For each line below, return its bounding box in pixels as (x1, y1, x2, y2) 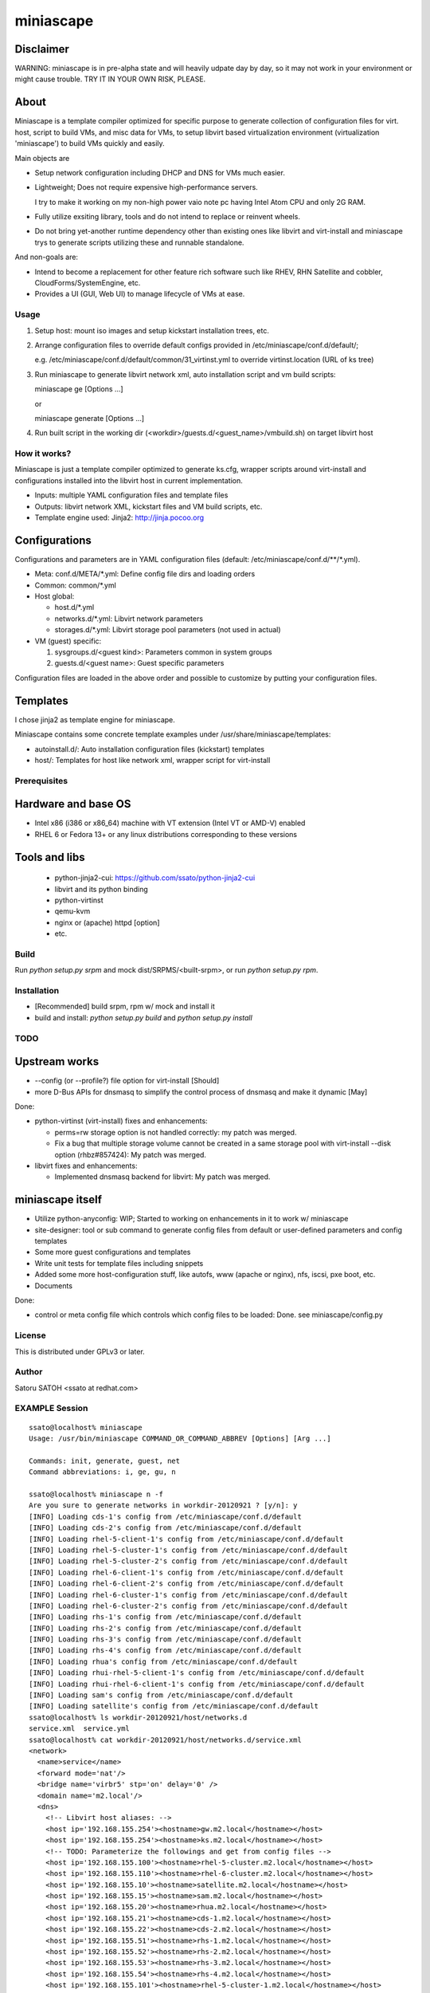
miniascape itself (14, 1193, 103, 1207)
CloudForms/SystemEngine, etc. (34, 278, 141, 288)
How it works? (14, 448, 72, 459)
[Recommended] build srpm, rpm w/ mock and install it (34, 1001, 215, 1012)
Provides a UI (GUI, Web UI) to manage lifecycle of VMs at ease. (34, 289, 245, 299)
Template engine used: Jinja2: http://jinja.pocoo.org (34, 513, 205, 522)
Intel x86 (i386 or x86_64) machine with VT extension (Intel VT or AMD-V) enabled (34, 818, 306, 828)
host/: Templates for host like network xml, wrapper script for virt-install (34, 755, 271, 765)
